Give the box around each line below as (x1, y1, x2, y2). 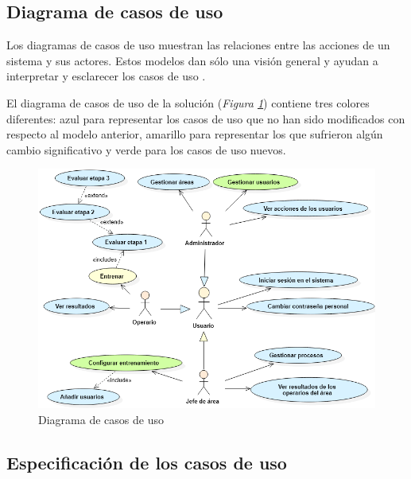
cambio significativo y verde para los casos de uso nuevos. (6, 141, 286, 158)
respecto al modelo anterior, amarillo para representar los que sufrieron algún (6, 126, 383, 142)
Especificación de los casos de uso (6, 450, 287, 474)
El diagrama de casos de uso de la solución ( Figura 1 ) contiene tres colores (6, 94, 370, 111)
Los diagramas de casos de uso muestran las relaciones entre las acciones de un (6, 37, 390, 53)
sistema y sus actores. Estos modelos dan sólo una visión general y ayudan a (6, 52, 378, 68)
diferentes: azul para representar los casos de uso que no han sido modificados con (6, 110, 405, 127)
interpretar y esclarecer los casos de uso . (6, 68, 206, 84)
